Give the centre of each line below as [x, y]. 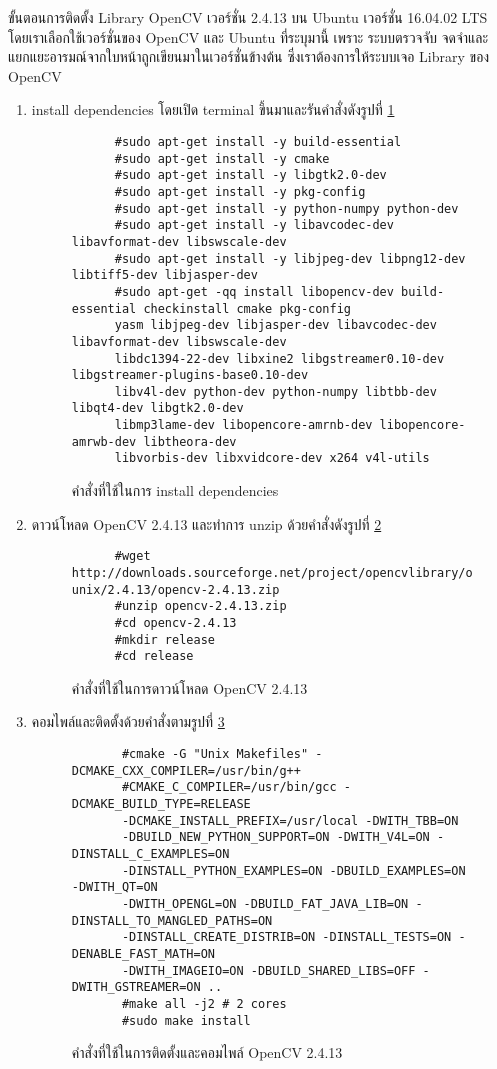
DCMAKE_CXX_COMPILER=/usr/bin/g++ [186, 770]
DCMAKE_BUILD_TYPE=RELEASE [161, 804]
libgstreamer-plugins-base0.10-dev [190, 375]
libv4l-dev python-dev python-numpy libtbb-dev [275, 391]
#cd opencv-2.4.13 [175, 622]
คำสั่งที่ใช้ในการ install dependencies [175, 490]
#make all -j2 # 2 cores [204, 1003]
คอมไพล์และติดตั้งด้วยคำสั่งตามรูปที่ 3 [128, 721]
